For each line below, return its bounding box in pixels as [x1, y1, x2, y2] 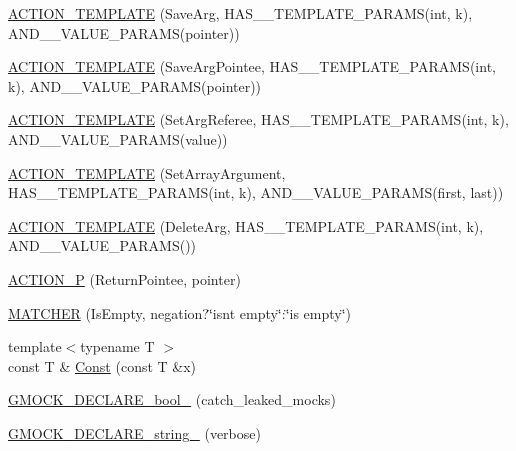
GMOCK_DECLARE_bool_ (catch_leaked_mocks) [8, 389, 336, 410]
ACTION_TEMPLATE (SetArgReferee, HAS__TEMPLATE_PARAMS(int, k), [8, 109, 509, 130]
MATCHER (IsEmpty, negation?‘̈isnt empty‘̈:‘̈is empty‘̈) [8, 302, 352, 323]
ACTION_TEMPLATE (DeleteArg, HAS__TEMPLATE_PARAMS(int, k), [8, 215, 484, 236]
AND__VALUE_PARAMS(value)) [8, 128, 228, 149]
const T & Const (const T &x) [8, 355, 197, 376]
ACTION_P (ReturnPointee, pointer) [8, 268, 241, 289]
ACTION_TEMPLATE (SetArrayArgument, [8, 162, 286, 183]
